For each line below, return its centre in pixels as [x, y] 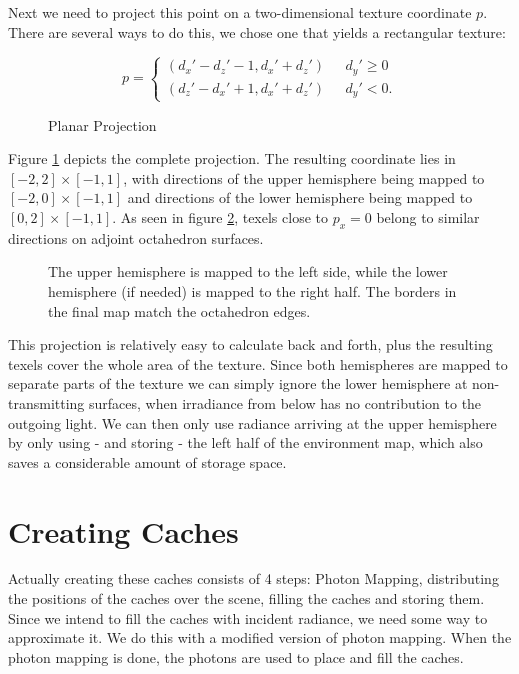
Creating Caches [123, 530]
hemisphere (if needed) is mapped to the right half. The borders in [252, 291]
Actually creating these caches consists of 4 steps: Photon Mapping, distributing [253, 578]
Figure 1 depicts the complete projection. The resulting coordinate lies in [232, 158]
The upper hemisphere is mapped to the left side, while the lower [248, 271]
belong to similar [428, 217]
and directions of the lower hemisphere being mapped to [300, 197]
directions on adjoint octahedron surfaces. [136, 237]
